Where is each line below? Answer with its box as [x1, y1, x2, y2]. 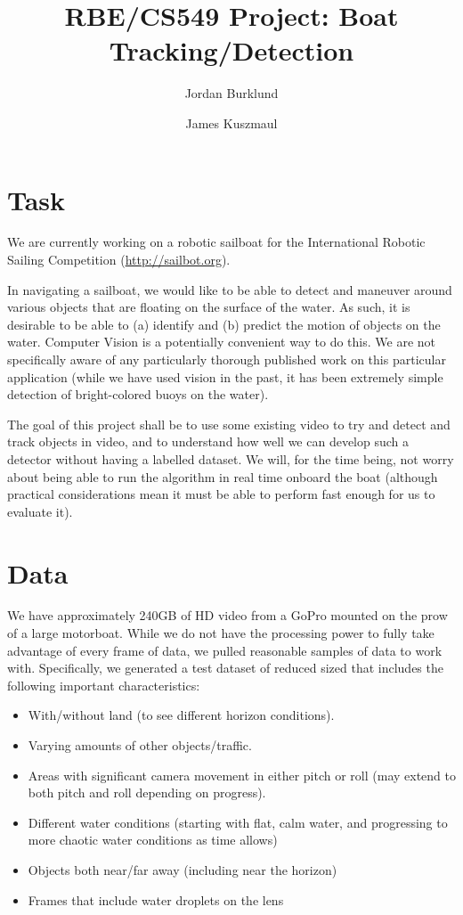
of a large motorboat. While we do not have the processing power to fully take [7, 624, 435, 642]
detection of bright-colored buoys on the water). [7, 385, 269, 404]
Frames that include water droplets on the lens [28, 890, 284, 909]
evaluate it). [7, 502, 73, 520]
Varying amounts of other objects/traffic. [28, 736, 252, 755]
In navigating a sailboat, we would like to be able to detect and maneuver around [7, 280, 452, 298]
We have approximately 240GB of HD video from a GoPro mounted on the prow [7, 606, 448, 625]
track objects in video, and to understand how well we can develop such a [7, 432, 410, 451]
